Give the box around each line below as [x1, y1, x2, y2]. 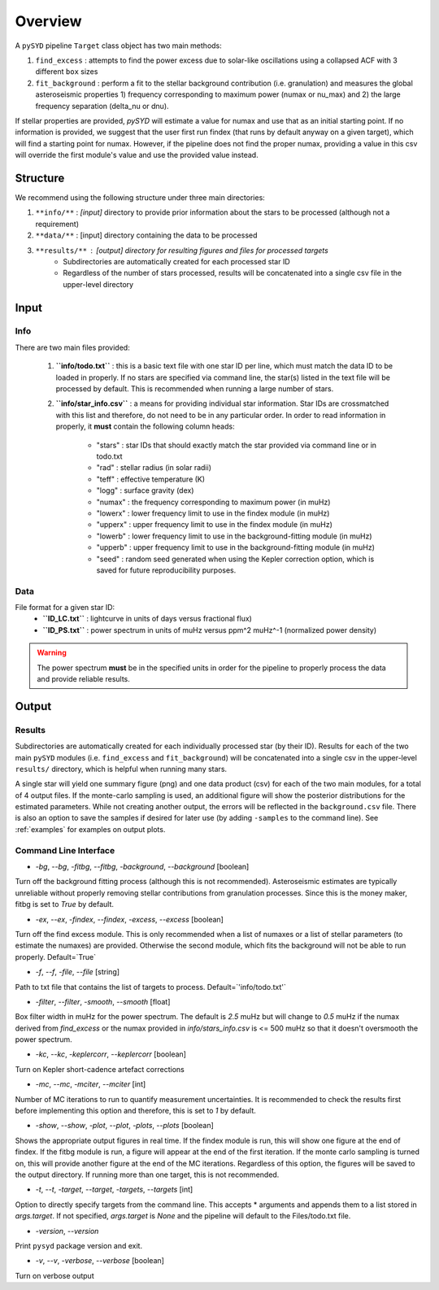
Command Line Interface [15, 844, 115, 856]
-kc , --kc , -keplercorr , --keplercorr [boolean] [35, 1049, 187, 1059]
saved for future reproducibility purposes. [96, 565, 237, 575]
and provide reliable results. [37, 673, 130, 683]
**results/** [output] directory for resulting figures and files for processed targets [35, 245, 328, 255]
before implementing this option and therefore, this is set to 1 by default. [15, 1106, 256, 1116]
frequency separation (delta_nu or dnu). [35, 101, 170, 111]
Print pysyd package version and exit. [15, 1240, 142, 1250]
